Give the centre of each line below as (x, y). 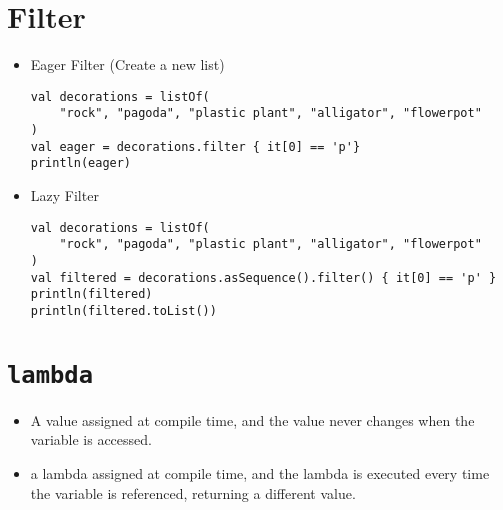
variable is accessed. (91, 439)
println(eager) (81, 163)
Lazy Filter (64, 195)
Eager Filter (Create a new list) (127, 64)
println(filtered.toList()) (123, 310)
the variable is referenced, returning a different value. (193, 492)
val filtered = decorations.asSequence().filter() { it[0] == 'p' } (263, 277)
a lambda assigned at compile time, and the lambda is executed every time (260, 472)
